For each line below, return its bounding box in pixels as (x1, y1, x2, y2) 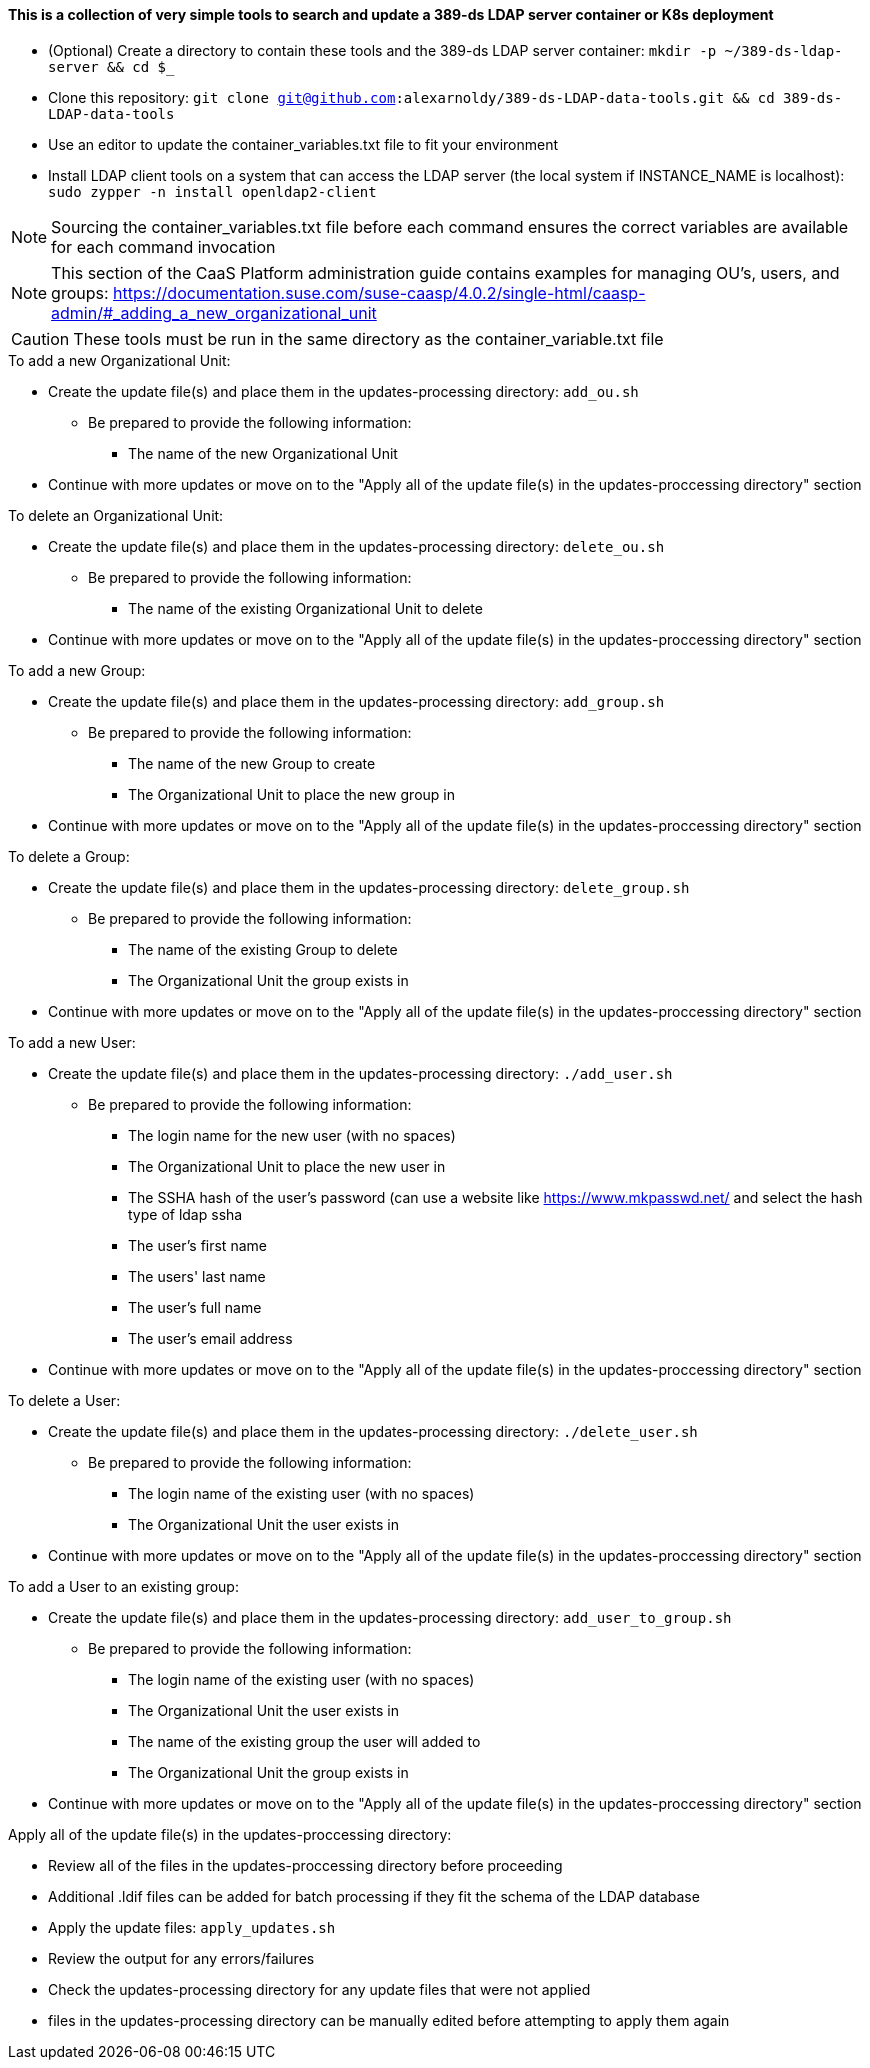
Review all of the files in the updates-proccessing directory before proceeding (48, 1856, 563, 1874)
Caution (11, 328, 70, 349)
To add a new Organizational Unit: (8, 351, 231, 369)
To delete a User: (8, 1391, 121, 1409)
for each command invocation (51, 236, 276, 257)
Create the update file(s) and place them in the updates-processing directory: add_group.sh (48, 692, 665, 710)
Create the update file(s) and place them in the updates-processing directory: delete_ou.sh (48, 537, 665, 555)
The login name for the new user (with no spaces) (128, 1126, 456, 1144)
